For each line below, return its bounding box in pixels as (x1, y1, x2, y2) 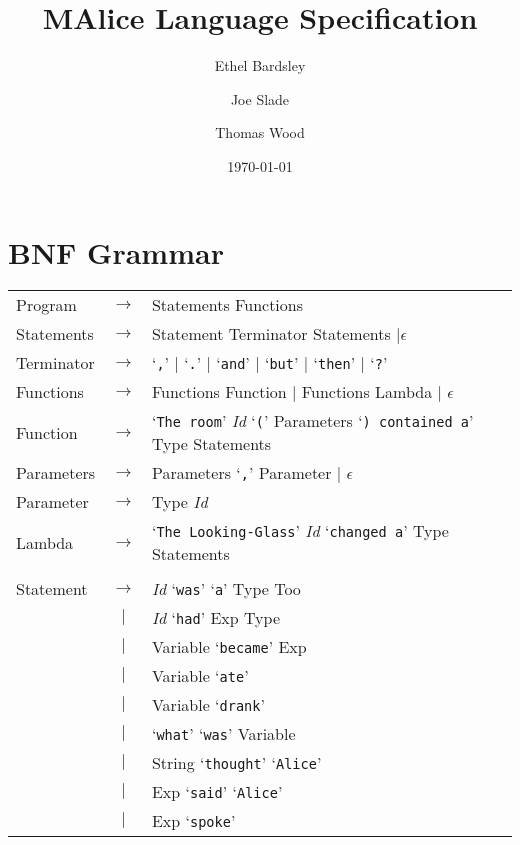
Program (16, 293, 77, 317)
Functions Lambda (301, 380, 433, 404)
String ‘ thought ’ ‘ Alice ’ (151, 751, 322, 775)
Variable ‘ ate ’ (151, 664, 249, 688)
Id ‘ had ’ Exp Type (151, 606, 280, 630)
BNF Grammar (8, 231, 224, 272)
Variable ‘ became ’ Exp (151, 635, 307, 659)
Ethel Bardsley (214, 55, 306, 76)
